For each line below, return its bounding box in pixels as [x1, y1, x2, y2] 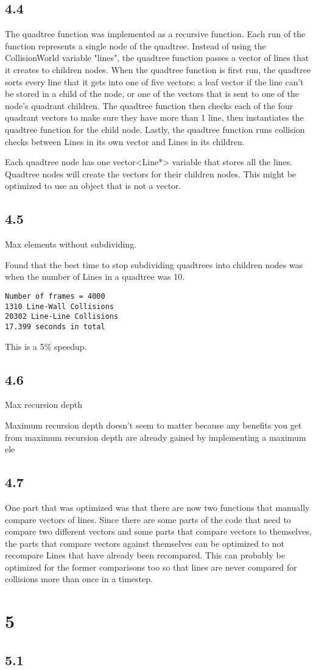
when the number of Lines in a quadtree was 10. [5, 270, 185, 283]
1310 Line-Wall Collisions [5, 302, 114, 311]
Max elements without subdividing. [5, 238, 137, 251]
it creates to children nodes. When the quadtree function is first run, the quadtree [5, 63, 311, 76]
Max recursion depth [5, 398, 82, 411]
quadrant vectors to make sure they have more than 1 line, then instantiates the [5, 111, 304, 124]
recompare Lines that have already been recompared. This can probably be [5, 549, 285, 561]
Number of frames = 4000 [5, 291, 105, 301]
